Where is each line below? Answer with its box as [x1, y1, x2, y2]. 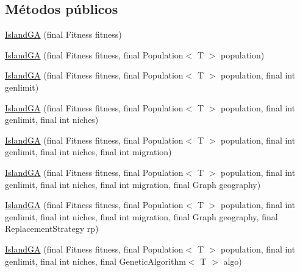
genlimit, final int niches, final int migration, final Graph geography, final [5, 210, 278, 223]
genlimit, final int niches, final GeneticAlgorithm [5, 254, 186, 267]
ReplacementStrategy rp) [5, 222, 99, 235]
